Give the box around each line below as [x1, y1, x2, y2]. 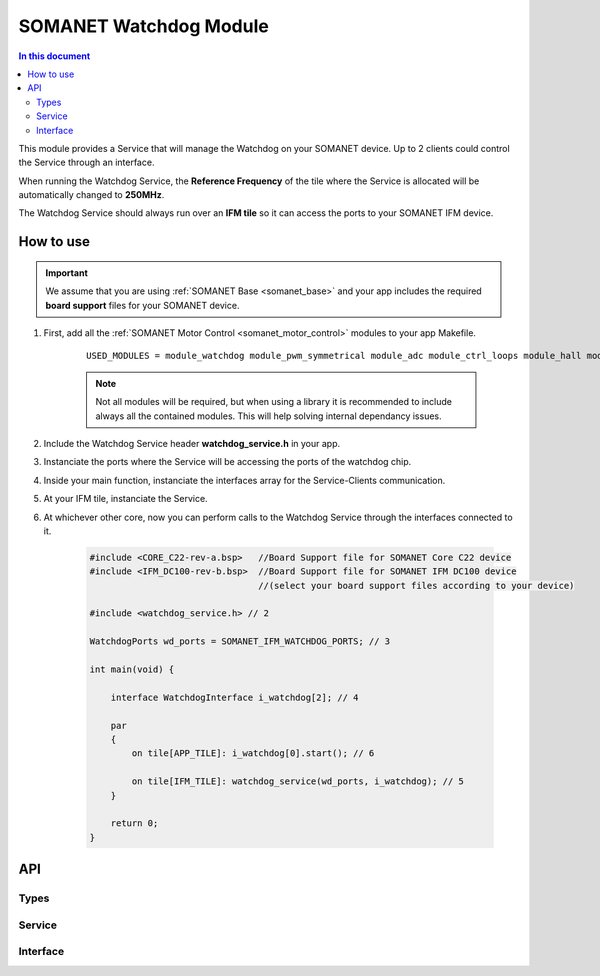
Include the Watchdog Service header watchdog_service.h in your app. [43, 437, 341, 449]
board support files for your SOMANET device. [45, 299, 240, 311]
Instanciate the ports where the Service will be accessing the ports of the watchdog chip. [43, 456, 412, 468]
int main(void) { [89, 664, 175, 675]
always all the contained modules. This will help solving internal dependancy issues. [95, 410, 442, 422]
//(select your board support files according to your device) [258, 580, 575, 591]
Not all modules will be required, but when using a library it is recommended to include [95, 396, 453, 408]
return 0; [110, 818, 159, 829]
